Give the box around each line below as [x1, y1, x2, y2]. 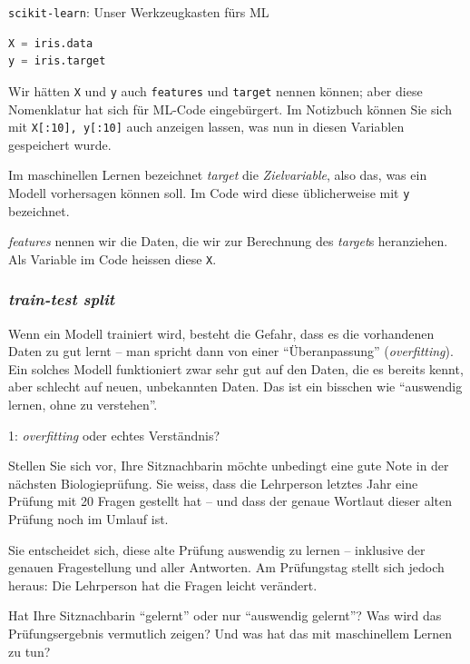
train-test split [8, 288, 115, 311]
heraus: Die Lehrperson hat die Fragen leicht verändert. [8, 575, 318, 594]
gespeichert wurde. [8, 134, 112, 154]
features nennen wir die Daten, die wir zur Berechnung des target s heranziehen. [8, 232, 448, 251]
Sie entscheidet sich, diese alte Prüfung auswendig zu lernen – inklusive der [8, 540, 426, 559]
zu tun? [8, 641, 51, 660]
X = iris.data [8, 36, 93, 50]
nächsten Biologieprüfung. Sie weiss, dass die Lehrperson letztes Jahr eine [8, 473, 418, 492]
